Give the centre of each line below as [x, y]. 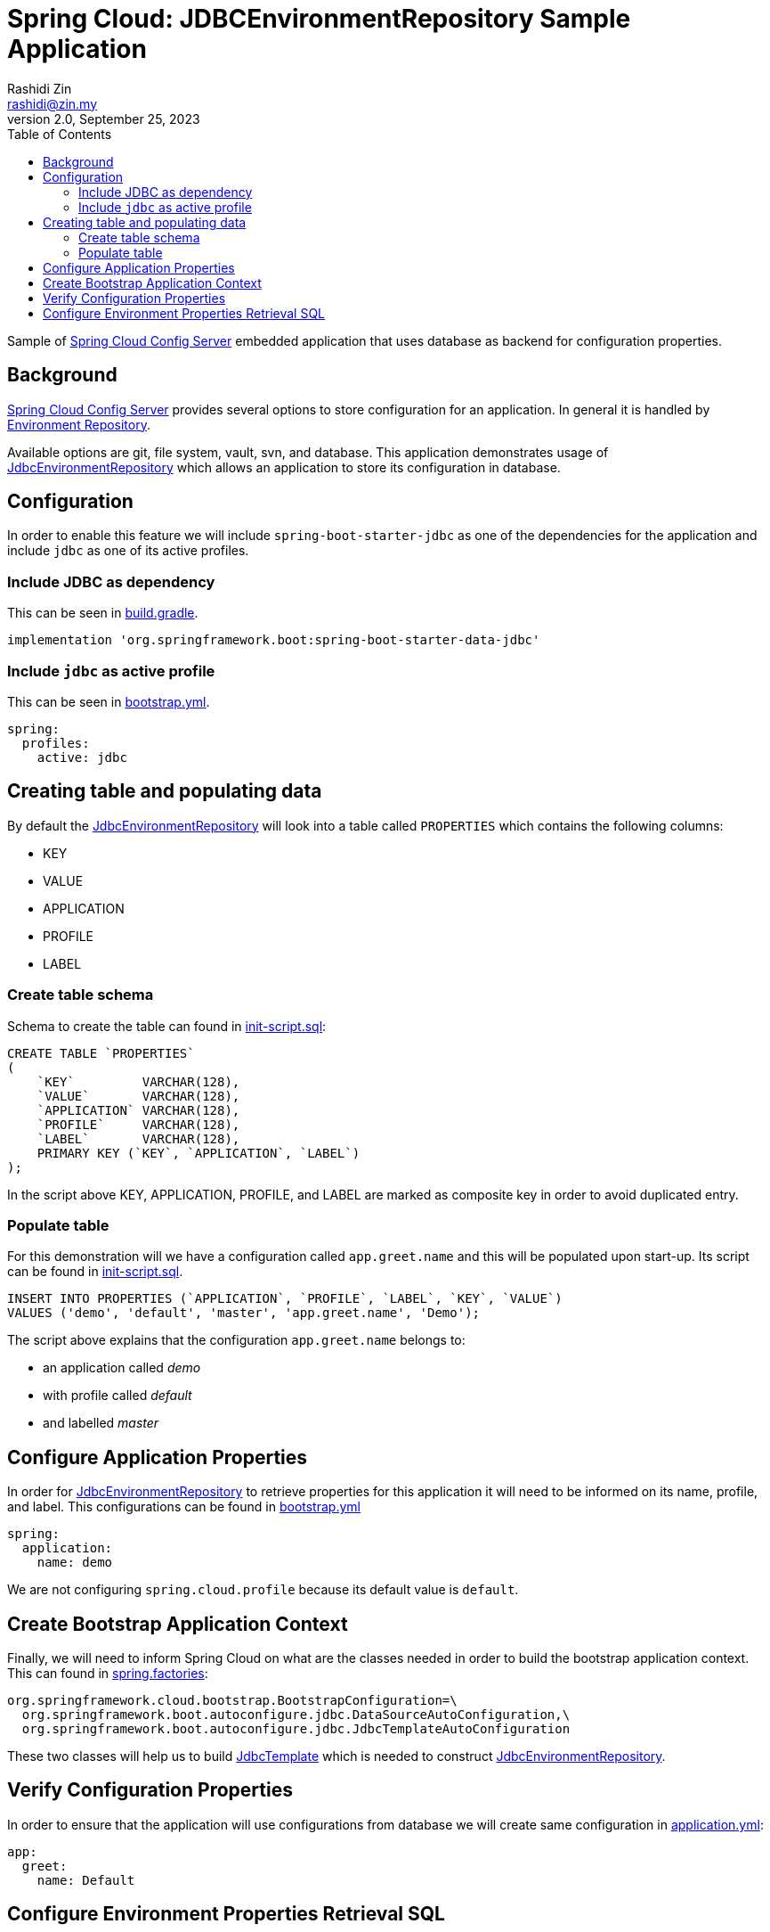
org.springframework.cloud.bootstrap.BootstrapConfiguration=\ [232, 1700]
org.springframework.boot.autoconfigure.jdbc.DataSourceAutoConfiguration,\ [296, 1714]
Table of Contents [60, 134]
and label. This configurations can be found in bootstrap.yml [184, 1507]
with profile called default [118, 1396]
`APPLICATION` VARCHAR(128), [138, 1110]
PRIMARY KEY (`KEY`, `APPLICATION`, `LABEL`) [199, 1153]
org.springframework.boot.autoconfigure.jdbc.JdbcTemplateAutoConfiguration [296, 1728]
